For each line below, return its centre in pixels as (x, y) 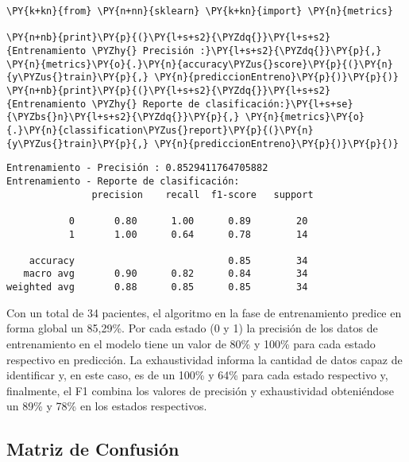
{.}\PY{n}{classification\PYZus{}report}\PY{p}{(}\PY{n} (160, 130)
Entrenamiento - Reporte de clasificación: (123, 181)
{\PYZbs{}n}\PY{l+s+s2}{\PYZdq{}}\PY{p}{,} (123, 117)
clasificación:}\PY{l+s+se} (279, 104)
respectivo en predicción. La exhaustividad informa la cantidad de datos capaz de (204, 359)
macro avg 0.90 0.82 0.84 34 (166, 274)
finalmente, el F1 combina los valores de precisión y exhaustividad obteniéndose (200, 390)
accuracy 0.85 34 (168, 260)
